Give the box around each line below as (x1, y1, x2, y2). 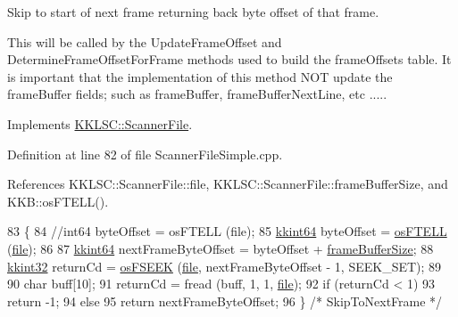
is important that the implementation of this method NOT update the (7, 67, 393, 85)
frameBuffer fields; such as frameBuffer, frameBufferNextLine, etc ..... (7, 85, 387, 103)
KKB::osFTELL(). (7, 191, 109, 210)
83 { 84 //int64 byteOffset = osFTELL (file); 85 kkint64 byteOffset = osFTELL (7, 222, 447, 240)
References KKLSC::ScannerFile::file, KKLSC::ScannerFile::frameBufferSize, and (7, 175, 448, 193)
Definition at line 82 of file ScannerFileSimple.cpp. (7, 144, 283, 163)
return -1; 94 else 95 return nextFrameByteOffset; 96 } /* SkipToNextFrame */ (7, 291, 443, 310)
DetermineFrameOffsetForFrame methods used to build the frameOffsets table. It (7, 50, 452, 69)
